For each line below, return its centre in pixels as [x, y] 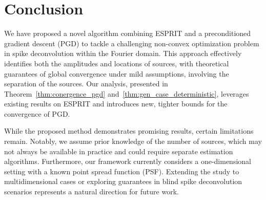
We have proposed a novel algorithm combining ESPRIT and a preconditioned [128, 33]
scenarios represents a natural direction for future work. [91, 192]
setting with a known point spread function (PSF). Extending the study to [122, 171]
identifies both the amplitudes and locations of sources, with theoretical [117, 63]
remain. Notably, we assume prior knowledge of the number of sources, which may [133, 141]
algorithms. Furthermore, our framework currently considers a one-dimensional [128, 161]
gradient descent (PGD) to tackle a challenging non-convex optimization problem [132, 43]
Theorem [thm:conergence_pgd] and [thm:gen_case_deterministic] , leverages [127, 93]
